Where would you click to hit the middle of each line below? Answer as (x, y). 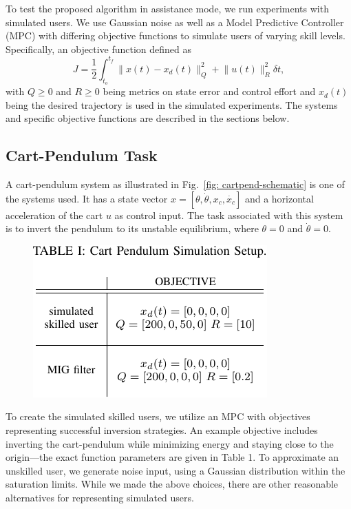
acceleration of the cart (54, 215)
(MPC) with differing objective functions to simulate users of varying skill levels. (175, 35)
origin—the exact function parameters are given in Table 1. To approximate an (172, 457)
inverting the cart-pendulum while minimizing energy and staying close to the (170, 443)
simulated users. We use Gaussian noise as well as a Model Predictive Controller (175, 22)
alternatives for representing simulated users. (100, 497)
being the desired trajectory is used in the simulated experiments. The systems (172, 104)
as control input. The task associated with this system (229, 215)
